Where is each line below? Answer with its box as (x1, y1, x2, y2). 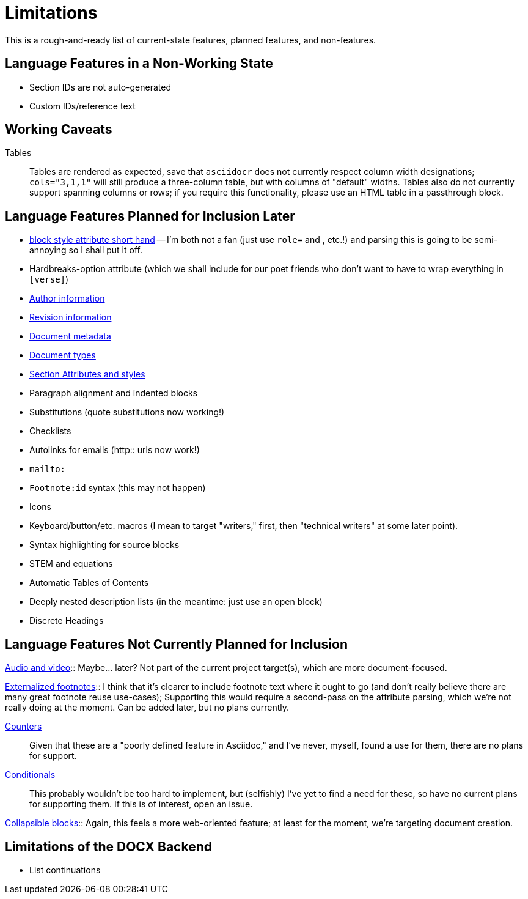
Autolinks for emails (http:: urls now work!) (29, 445, 200, 456)
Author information (29, 293, 105, 304)
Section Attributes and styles (29, 369, 145, 380)
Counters (5, 721, 42, 732)
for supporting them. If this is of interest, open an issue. (29, 799, 253, 810)
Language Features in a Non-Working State (5, 56, 273, 72)
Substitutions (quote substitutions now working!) (29, 407, 225, 418)
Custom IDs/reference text (29, 100, 136, 111)
